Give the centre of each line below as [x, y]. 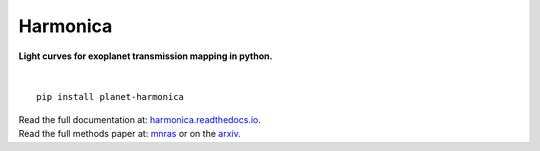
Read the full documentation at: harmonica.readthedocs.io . [140, 119]
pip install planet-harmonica [110, 97]
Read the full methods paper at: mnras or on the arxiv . [129, 134]
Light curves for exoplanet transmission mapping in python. [145, 56]
